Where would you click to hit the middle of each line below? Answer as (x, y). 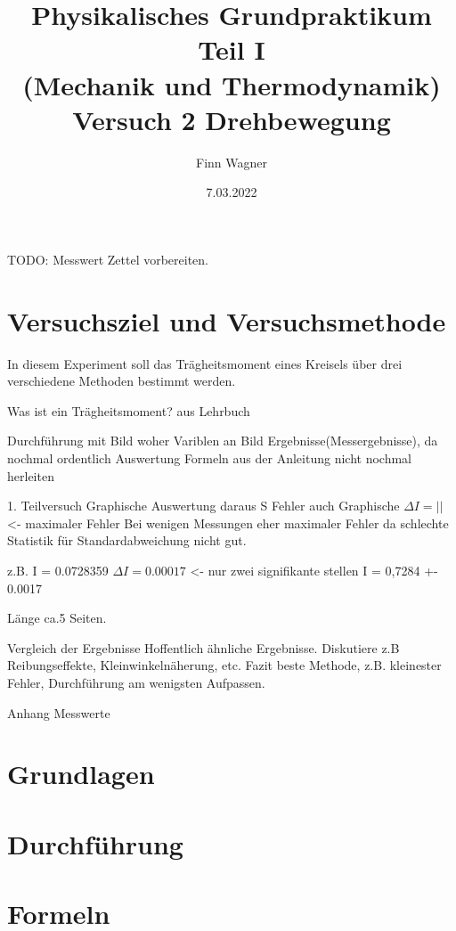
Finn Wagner (232, 162)
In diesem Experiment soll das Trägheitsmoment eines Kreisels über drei (205, 363)
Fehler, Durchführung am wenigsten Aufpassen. (136, 682)
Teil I (232, 49)
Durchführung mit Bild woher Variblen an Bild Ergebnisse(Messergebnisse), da (223, 441)
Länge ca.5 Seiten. (57, 618)
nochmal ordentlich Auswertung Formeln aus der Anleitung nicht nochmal (209, 457)
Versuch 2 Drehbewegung (232, 119)
